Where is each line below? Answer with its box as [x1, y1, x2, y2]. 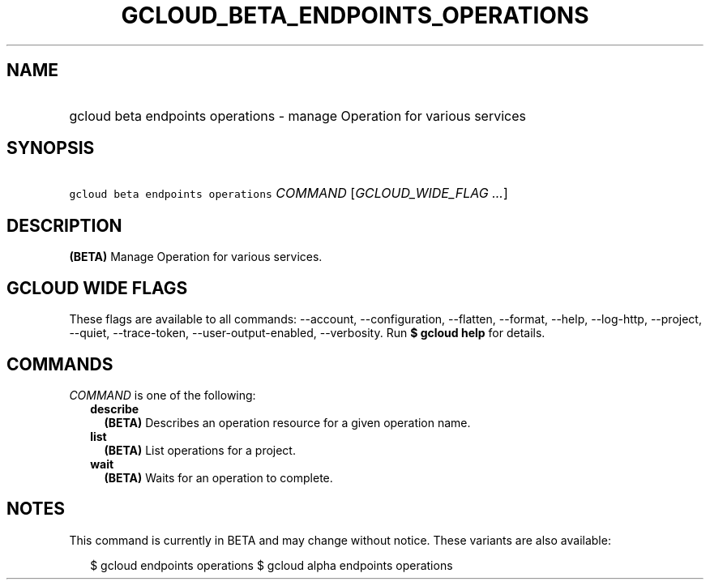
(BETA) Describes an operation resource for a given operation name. [104, 415, 471, 430]
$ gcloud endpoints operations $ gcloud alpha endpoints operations [90, 558, 453, 572]
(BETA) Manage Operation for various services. [69, 250, 323, 264]
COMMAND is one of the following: [69, 387, 256, 402]
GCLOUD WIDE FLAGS [6, 277, 188, 298]
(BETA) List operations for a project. [104, 443, 296, 457]
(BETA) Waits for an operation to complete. [104, 470, 333, 485]
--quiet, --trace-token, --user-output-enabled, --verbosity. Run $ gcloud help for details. [69, 326, 545, 340]
